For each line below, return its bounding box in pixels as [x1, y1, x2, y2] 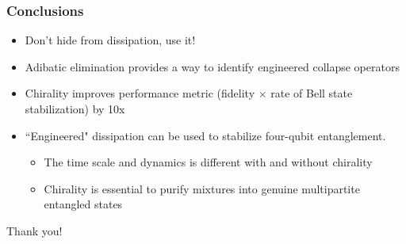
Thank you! [6, 222, 63, 238]
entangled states [44, 196, 123, 212]
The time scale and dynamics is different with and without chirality [44, 154, 373, 170]
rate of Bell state [270, 85, 353, 101]
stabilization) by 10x [25, 101, 125, 116]
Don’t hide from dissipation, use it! [25, 32, 196, 48]
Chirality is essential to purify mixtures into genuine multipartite [44, 180, 360, 196]
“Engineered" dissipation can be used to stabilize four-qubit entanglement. [25, 127, 386, 143]
